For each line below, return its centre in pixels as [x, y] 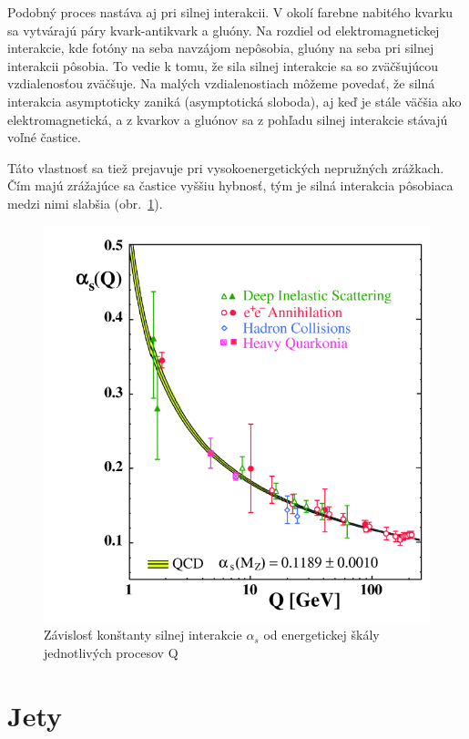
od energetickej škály [321, 635]
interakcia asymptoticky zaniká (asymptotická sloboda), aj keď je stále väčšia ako [234, 101]
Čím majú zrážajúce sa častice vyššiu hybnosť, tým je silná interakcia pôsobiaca [230, 185]
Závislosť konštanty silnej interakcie [143, 635]
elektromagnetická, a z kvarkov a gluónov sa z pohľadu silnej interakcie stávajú [228, 119]
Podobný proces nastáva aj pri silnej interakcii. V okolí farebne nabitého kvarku [230, 12]
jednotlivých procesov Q [111, 652]
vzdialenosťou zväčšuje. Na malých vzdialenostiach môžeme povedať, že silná [221, 83]
